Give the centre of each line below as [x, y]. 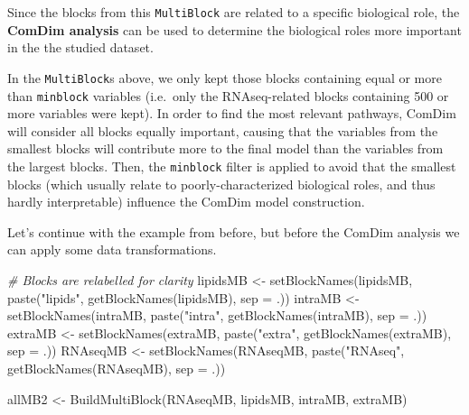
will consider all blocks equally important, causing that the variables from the [223, 130]
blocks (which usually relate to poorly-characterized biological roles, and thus [221, 184]
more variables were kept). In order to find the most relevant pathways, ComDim [232, 113]
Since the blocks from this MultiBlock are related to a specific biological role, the [234, 12]
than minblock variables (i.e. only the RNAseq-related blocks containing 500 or [228, 95]
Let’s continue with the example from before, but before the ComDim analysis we [234, 231]
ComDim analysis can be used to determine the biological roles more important [234, 29]
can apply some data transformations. [112, 249]
